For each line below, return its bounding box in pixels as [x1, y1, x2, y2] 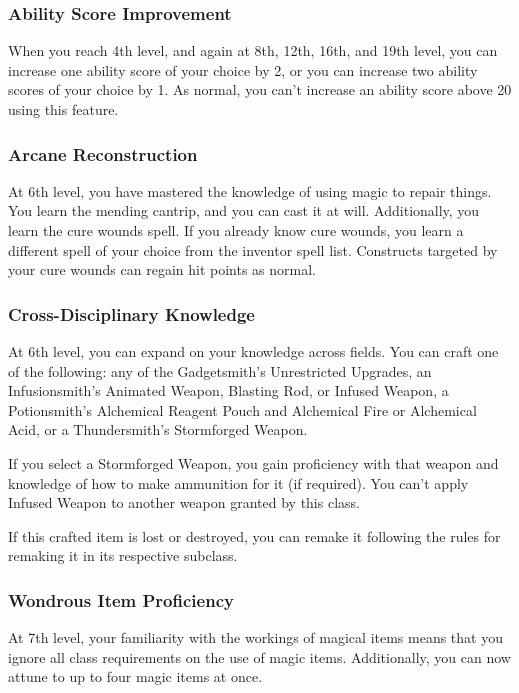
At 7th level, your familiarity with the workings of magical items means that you [8, 627, 503, 648]
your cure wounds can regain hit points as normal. [8, 259, 317, 280]
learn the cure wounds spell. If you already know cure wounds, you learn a [8, 220, 464, 240]
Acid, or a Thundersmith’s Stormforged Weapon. [8, 419, 308, 440]
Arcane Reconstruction [8, 141, 198, 166]
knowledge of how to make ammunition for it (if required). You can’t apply [8, 472, 469, 493]
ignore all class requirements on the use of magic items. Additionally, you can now [8, 646, 511, 667]
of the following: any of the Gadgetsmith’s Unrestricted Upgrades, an [8, 360, 432, 381]
